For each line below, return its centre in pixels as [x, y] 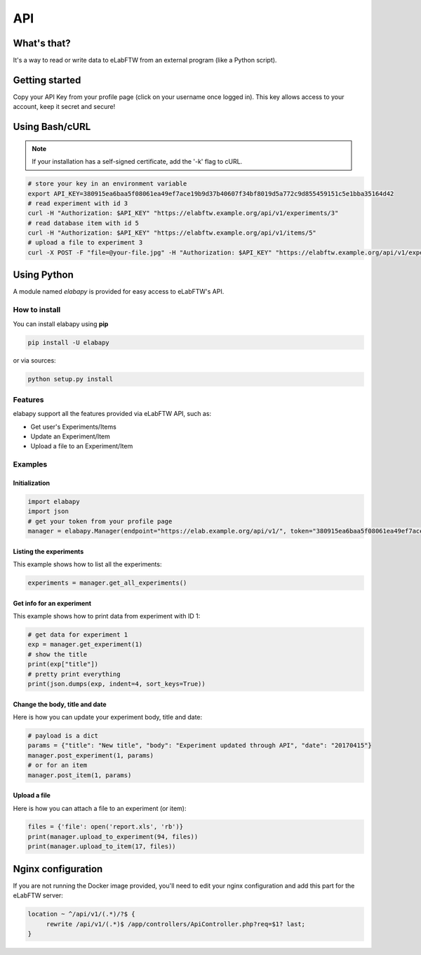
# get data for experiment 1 [78, 635]
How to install [37, 310]
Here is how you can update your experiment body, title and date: [108, 717]
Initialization [32, 483]
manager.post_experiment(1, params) [91, 755]
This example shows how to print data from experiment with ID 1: [107, 616]
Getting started [47, 80]
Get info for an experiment [52, 603]
